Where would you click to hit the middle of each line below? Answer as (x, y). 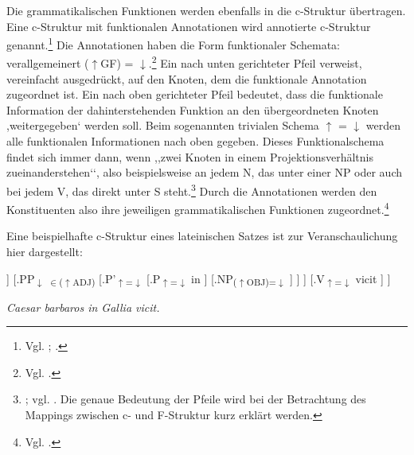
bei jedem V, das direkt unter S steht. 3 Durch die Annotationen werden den (192, 189)
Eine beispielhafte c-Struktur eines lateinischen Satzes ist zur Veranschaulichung (202, 236)
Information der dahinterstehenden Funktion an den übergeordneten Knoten (193, 109)
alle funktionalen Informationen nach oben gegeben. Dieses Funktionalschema (195, 141)
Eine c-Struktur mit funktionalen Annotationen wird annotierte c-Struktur (189, 26)
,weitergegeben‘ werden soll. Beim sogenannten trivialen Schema (163, 125)
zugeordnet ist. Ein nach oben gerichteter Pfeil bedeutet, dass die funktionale (195, 94)
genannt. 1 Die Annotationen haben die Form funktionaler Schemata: (173, 43)
